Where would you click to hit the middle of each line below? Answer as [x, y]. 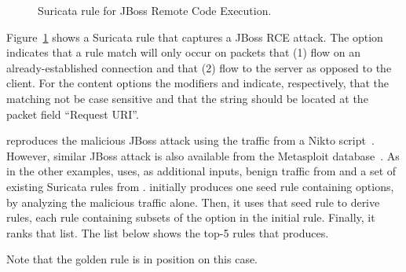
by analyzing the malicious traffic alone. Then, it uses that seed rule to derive [193, 202]
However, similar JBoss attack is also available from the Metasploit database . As [203, 155]
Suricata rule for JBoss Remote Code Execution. [155, 10]
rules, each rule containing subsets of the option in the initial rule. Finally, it [191, 217]
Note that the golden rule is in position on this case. [132, 259]
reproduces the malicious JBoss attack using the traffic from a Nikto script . [190, 140]
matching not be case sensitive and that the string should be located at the [187, 98]
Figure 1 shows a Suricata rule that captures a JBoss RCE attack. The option [195, 37]
